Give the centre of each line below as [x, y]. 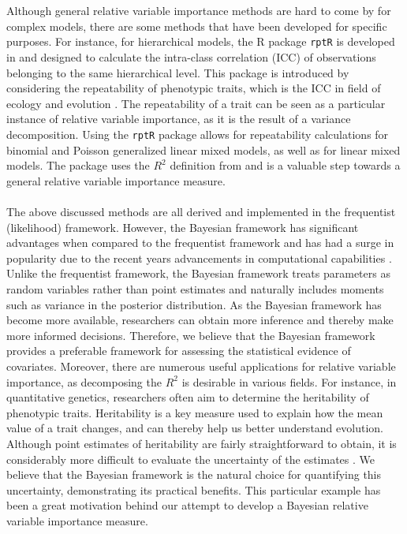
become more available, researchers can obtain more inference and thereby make [200, 320]
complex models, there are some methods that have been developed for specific [197, 26]
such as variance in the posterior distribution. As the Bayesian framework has [194, 304]
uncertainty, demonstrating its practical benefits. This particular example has [194, 489]
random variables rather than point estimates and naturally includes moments [195, 289]
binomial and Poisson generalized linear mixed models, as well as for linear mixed [203, 149]
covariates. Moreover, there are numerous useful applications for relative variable [201, 366]
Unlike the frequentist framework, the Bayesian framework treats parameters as [198, 273]
